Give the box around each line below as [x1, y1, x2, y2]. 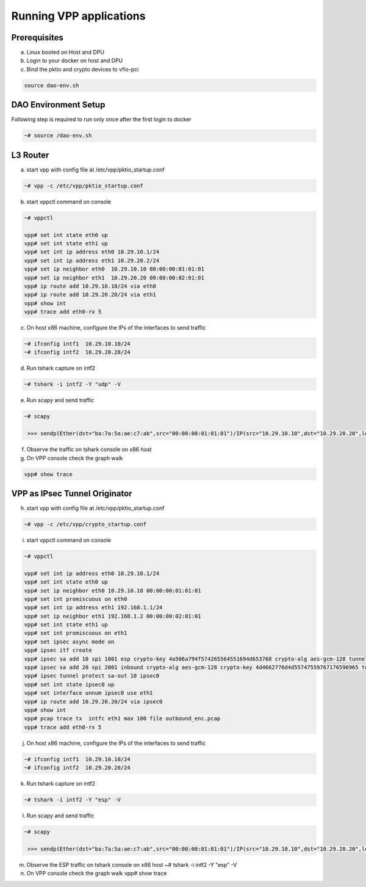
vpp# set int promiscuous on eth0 [24, 595, 127, 603]
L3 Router [11, 150, 49, 160]
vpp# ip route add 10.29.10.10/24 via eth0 [24, 283, 157, 289]
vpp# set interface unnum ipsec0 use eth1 [24, 690, 153, 697]
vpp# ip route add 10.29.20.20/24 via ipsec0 [24, 698, 163, 705]
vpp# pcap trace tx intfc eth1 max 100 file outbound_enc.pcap [24, 715, 221, 722]
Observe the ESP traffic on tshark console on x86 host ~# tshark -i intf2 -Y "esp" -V [26, 861, 237, 868]
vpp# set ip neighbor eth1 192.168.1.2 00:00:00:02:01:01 [24, 612, 201, 620]
